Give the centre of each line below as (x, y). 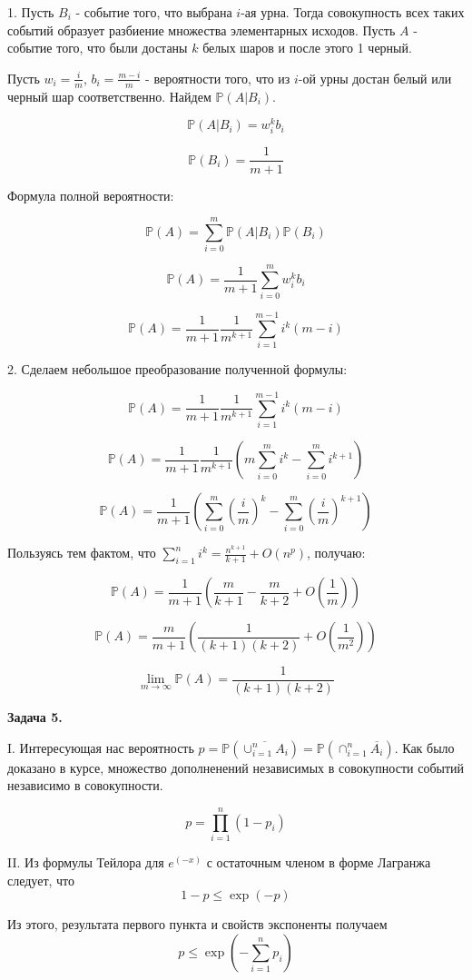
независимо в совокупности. (85, 785)
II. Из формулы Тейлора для (86, 861)
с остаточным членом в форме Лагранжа (319, 861)
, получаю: (336, 553)
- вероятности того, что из (218, 78)
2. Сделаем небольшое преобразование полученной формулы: (177, 369)
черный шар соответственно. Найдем (109, 96)
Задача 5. (35, 717)
